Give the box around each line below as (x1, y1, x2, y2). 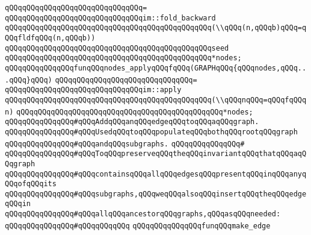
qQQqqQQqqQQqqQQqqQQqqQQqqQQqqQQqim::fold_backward (5, 13, 216, 22)
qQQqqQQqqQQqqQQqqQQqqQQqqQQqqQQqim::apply (5, 86, 182, 95)
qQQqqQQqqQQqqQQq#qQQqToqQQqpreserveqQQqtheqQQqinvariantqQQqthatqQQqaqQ (5, 149, 307, 158)
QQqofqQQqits (5, 180, 57, 189)
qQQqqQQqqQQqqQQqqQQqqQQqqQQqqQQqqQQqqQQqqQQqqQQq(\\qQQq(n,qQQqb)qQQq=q (5, 23, 307, 33)
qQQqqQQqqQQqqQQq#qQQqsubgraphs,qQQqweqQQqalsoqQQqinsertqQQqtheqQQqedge (5, 189, 307, 198)
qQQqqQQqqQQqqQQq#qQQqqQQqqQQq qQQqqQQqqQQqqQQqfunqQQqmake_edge (5, 221, 271, 230)
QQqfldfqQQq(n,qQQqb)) (5, 33, 96, 42)
